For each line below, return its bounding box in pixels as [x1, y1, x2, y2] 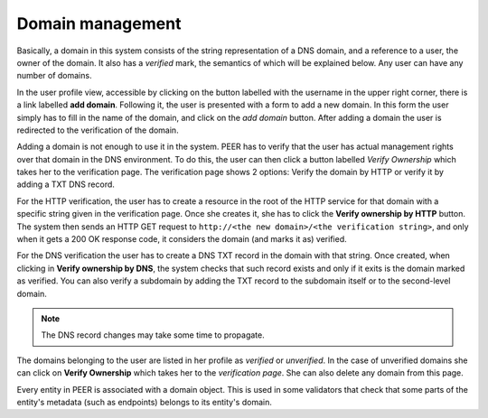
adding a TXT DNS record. [16, 179, 115, 190]
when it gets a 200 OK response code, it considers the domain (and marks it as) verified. [16, 234, 347, 245]
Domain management [16, 14, 182, 33]
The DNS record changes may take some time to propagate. [41, 330, 266, 340]
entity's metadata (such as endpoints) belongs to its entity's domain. [16, 396, 273, 407]
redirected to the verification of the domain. [16, 125, 180, 135]
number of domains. [16, 70, 92, 81]
